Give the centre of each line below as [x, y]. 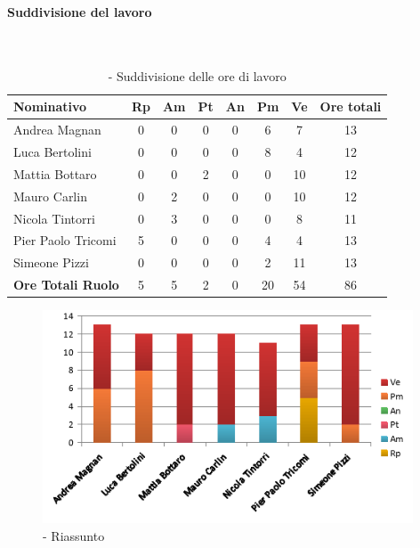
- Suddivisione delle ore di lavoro [197, 75]
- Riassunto [74, 535]
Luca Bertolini [52, 151]
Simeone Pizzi [51, 262]
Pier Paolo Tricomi [65, 240]
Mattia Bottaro [55, 173]
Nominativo [50, 106]
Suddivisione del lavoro [80, 11]
